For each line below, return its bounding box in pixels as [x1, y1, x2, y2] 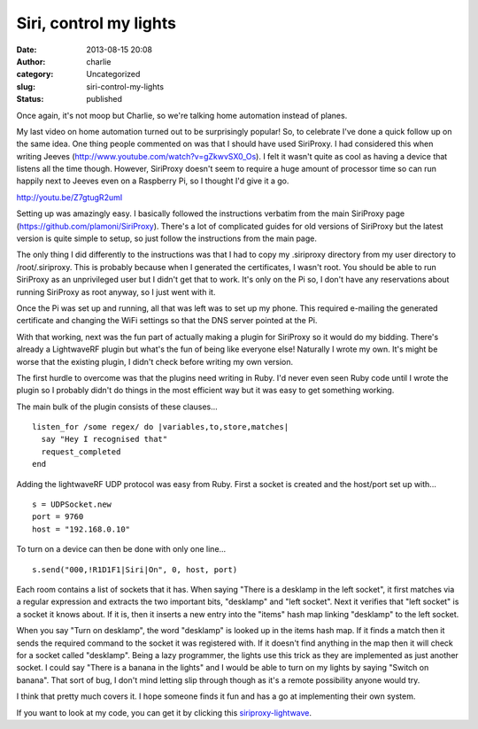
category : [16, 69, 54, 80]
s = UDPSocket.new [32, 500, 112, 509]
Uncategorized [86, 69, 141, 80]
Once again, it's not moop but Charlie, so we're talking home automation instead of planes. [16, 110, 348, 120]
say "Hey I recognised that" [41, 434, 168, 445]
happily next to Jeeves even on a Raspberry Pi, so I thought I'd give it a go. [16, 175, 289, 186]
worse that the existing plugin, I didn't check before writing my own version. [16, 356, 294, 367]
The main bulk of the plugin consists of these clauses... [16, 401, 219, 412]
